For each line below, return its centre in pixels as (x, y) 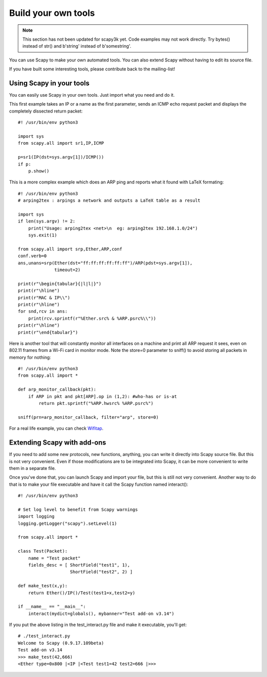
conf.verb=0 (32, 256)
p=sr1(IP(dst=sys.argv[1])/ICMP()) (61, 157)
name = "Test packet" (54, 558)
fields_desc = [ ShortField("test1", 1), (79, 565)
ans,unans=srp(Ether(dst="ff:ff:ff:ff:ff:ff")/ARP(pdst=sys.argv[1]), (105, 263)
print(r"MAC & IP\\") (44, 298)
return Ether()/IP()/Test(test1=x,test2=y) (82, 593)
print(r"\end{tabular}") (48, 332)
